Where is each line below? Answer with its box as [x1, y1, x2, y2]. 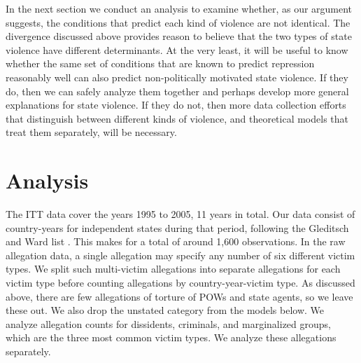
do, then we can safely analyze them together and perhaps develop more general [6, 83, 349, 98]
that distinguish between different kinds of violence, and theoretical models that [6, 111, 349, 125]
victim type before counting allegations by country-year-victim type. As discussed [6, 275, 355, 290]
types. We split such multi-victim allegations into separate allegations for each [6, 261, 341, 276]
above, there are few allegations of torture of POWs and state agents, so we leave [6, 289, 353, 303]
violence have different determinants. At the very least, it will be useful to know [6, 42, 348, 57]
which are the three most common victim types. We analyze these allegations [6, 330, 337, 345]
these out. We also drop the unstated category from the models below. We [6, 303, 325, 317]
